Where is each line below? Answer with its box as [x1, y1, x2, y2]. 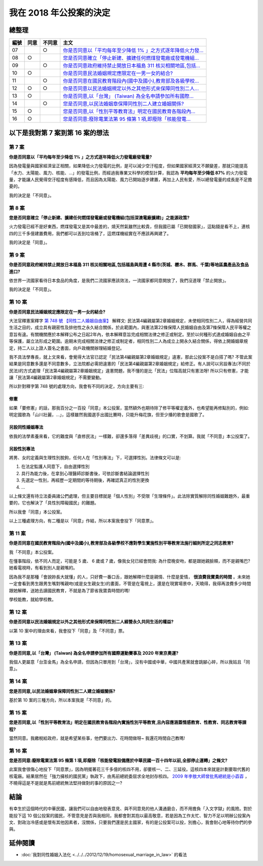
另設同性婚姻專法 [9, 424, 43, 430]
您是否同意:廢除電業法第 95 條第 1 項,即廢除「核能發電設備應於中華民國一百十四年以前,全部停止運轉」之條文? [9, 758, 227, 764]
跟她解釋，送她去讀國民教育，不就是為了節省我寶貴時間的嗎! [9, 587, 130, 593]
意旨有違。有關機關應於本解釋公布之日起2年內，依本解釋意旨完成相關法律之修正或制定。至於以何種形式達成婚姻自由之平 [9, 331, 251, 337]
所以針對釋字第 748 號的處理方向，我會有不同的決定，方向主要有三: [9, 383, 144, 389]
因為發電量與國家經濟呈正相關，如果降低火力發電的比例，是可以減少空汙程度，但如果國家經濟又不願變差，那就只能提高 [9, 163, 248, 169]
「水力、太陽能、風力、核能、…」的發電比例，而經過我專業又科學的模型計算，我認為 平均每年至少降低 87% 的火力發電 [9, 170, 248, 176]
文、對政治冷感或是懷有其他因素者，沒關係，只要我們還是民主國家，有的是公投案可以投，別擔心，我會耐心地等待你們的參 [9, 819, 252, 825]
